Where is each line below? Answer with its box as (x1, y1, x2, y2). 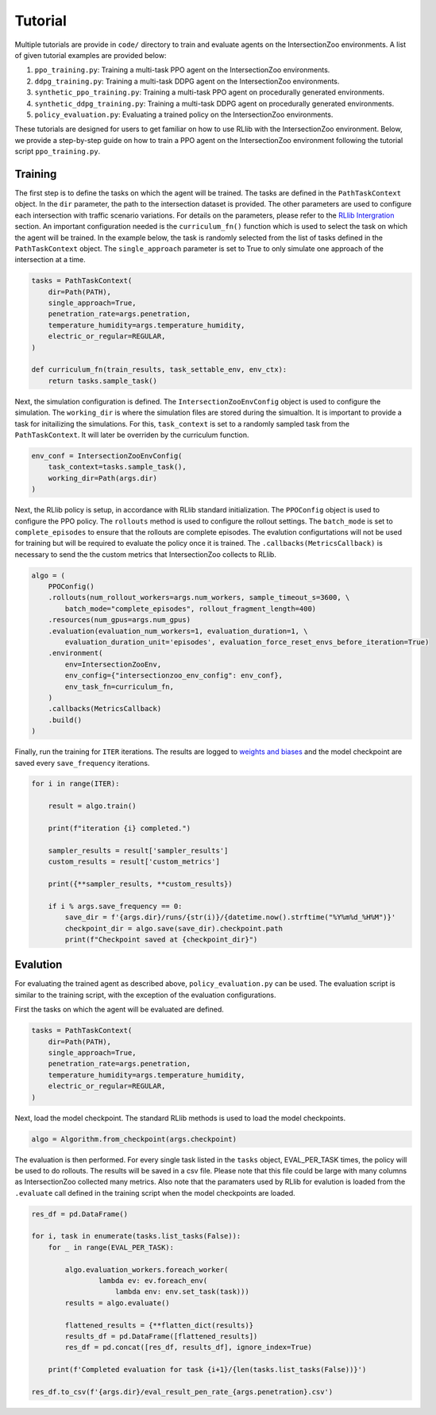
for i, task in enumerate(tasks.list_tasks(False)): (31, 1231, 241, 1241)
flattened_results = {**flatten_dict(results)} (64, 1320, 254, 1330)
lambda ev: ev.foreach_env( (98, 1276, 208, 1285)
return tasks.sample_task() (48, 376, 158, 385)
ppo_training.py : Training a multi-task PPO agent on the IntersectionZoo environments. (34, 65, 330, 75)
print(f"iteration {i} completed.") (48, 824, 191, 833)
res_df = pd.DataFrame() (31, 1209, 129, 1219)
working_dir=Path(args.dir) (48, 474, 158, 482)
